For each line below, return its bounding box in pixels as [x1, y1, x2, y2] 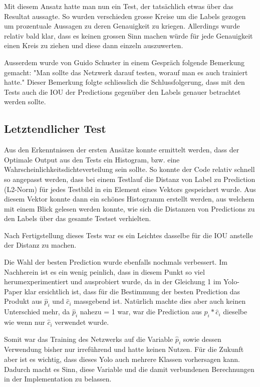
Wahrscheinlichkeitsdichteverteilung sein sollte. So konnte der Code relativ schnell [4, 164, 255, 174]
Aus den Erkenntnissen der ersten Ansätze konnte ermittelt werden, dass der [4, 144, 239, 155]
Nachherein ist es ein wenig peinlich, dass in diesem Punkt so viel [4, 266, 205, 277]
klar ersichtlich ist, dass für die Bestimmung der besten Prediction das [24, 286, 240, 296]
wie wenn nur [4, 317, 45, 327]
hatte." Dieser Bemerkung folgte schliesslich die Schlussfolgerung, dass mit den [4, 77, 245, 87]
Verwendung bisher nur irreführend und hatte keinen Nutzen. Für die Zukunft [4, 344, 244, 354]
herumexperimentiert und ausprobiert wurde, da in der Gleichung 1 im [4, 276, 221, 287]
